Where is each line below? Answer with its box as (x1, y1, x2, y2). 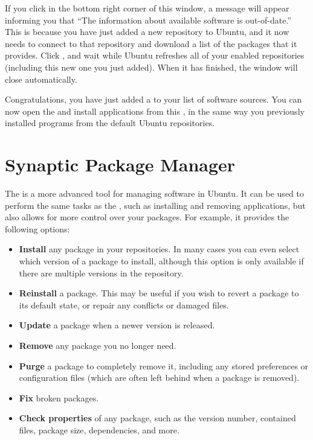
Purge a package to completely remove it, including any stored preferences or (19, 359, 309, 372)
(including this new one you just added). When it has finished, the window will (5, 60, 298, 73)
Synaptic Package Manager (5, 152, 236, 177)
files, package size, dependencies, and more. (19, 423, 179, 436)
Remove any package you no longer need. (19, 339, 176, 351)
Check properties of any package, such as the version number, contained (19, 412, 296, 424)
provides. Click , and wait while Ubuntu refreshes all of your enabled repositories (5, 49, 305, 62)
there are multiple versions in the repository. (19, 266, 184, 279)
